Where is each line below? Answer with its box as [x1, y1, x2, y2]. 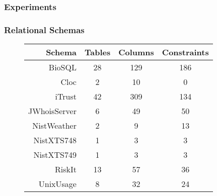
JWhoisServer [28, 105, 77, 117]
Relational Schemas [4, 23, 85, 36]
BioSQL [48, 61, 77, 73]
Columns [118, 46, 154, 58]
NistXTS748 [33, 134, 77, 146]
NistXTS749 [33, 149, 77, 161]
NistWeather [32, 120, 77, 132]
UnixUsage [38, 178, 77, 190]
